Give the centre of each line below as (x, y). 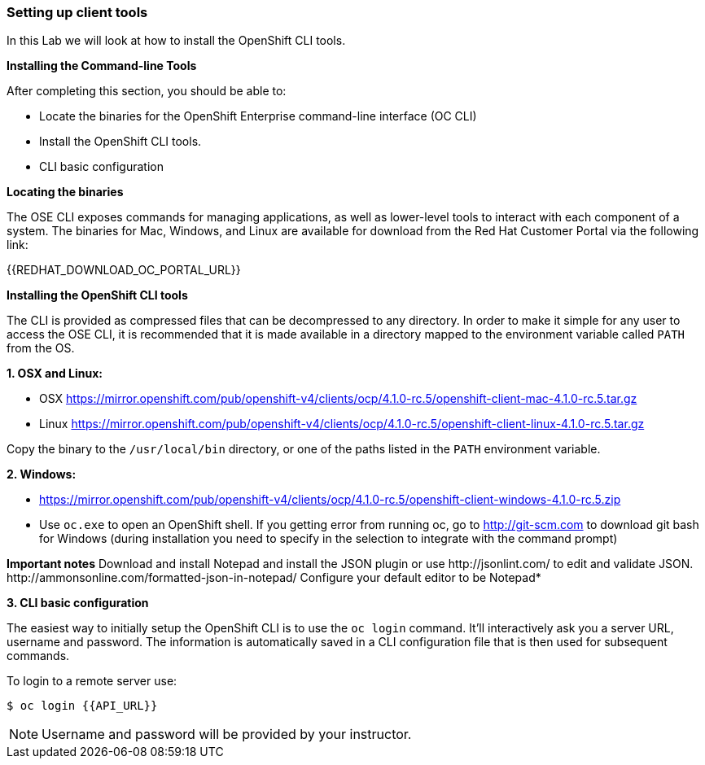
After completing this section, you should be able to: (147, 91)
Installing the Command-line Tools (102, 66)
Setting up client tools (77, 12)
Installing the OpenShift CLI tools (97, 295)
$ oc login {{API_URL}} (82, 706)
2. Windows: (42, 474)
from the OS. (41, 348)
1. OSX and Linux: (55, 374)
